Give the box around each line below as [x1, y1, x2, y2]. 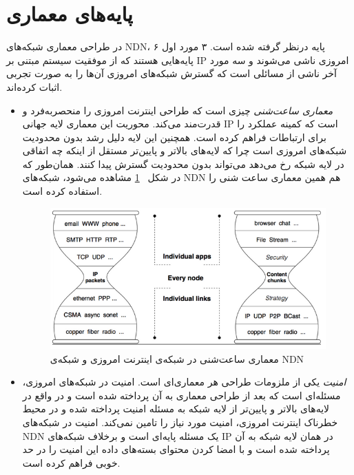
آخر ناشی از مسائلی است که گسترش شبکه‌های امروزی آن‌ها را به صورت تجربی [6, 66, 337, 81]
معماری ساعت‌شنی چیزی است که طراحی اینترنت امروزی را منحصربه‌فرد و [22, 103, 333, 117]
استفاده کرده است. [22, 184, 103, 198]
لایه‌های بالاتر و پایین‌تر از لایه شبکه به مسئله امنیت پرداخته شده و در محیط [22, 401, 330, 416]
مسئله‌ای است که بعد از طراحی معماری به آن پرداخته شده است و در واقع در [22, 388, 341, 402]
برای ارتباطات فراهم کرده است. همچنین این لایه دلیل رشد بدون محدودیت [22, 129, 326, 144]
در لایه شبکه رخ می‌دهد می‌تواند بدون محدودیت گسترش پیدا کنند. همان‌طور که [22, 156, 344, 171]
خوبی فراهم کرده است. [22, 455, 121, 469]
